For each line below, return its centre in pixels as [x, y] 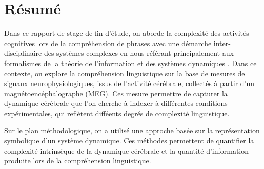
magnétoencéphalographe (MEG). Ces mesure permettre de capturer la [116, 93]
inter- [222, 43]
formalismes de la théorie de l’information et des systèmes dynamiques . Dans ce [130, 63]
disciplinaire [23, 53]
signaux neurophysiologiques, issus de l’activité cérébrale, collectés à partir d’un [129, 83]
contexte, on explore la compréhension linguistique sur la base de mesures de [125, 73]
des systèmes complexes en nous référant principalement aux [139, 53]
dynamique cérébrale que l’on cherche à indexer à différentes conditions [116, 103]
